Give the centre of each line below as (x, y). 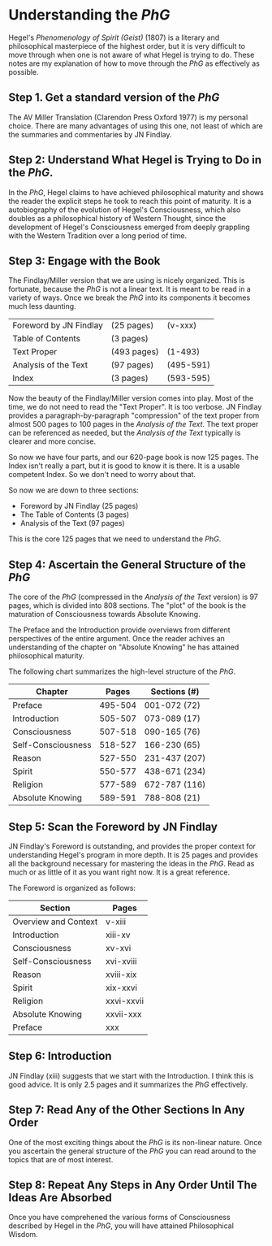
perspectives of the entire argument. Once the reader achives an (117, 639)
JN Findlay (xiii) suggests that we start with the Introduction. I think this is (131, 1075)
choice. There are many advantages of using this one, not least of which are (136, 126)
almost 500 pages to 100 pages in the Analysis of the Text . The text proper (134, 424)
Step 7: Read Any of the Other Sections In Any (127, 1110)
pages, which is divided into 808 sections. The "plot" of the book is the (127, 606)
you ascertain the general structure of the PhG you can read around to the (132, 1151)
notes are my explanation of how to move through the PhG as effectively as (134, 63)
